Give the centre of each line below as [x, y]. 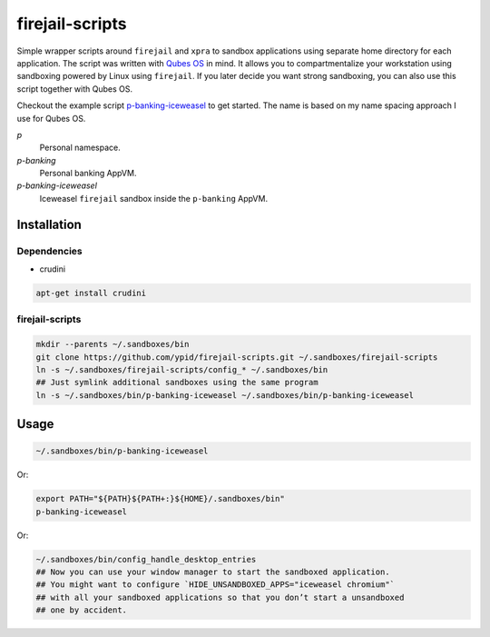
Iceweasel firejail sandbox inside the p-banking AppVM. [153, 198]
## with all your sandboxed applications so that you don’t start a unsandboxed [220, 597]
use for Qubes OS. [51, 118]
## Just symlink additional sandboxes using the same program [177, 383]
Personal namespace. [80, 148]
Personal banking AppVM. [88, 174]
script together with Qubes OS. [75, 89]
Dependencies [50, 251]
